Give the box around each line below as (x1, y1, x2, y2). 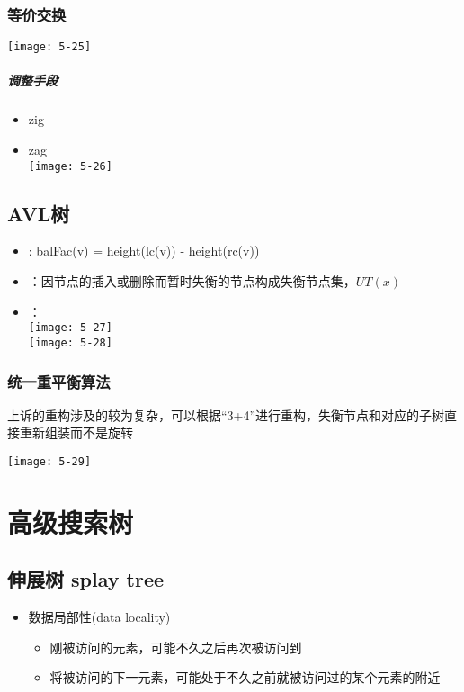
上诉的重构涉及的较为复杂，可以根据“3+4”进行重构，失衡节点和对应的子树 (7, 405, 445, 424)
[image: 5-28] (28, 336, 112, 349)
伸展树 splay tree (7, 565, 165, 593)
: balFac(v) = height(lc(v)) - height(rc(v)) (28, 241, 260, 260)
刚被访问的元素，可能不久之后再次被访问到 (49, 637, 302, 656)
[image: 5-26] (28, 159, 112, 173)
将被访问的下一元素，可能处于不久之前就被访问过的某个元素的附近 (49, 668, 441, 687)
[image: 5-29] (7, 454, 92, 468)
